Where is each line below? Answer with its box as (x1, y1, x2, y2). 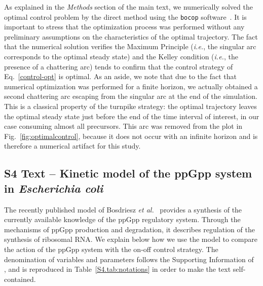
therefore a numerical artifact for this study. (4, 140, 141, 151)
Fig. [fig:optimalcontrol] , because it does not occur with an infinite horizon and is (4, 130, 258, 141)
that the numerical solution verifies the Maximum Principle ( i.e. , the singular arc (4, 41, 256, 52)
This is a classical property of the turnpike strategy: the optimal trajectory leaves (4, 101, 257, 111)
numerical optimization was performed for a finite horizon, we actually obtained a (4, 81, 258, 91)
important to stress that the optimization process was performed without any (4, 21, 245, 32)
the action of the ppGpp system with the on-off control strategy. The (4, 243, 218, 254)
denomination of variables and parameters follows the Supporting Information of (4, 254, 254, 264)
